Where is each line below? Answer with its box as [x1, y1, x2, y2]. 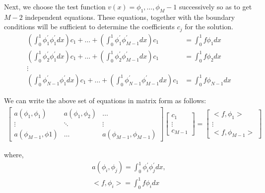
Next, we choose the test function [4, 1, 106, 11]
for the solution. [185, 21, 233, 32]
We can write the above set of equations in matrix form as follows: [4, 95, 206, 105]
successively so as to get [179, 1, 252, 11]
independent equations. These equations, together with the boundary [25, 11, 235, 22]
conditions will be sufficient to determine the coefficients [4, 21, 175, 32]
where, [4, 149, 24, 159]
